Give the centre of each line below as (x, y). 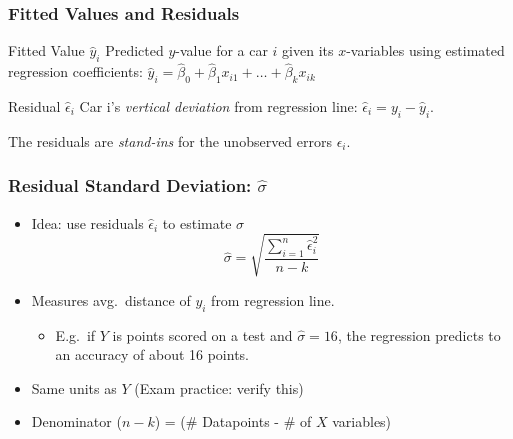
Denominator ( (76, 421)
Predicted (134, 50)
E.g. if (75, 334)
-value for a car (221, 50)
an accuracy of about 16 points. (152, 354)
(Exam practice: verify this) (219, 387)
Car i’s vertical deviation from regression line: (218, 106)
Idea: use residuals (87, 222)
